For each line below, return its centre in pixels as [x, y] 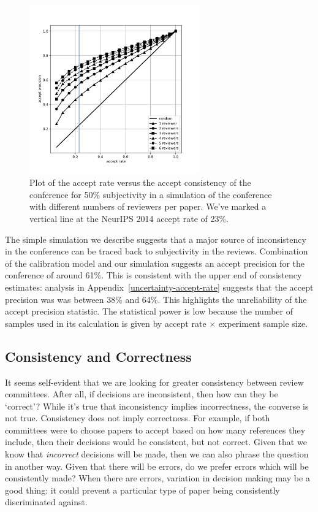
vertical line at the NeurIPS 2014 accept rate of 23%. [129, 218]
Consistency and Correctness [98, 356]
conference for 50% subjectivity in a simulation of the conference [151, 194]
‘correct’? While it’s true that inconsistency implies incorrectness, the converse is [157, 406]
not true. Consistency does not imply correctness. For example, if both [138, 418]
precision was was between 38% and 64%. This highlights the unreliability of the [156, 299]
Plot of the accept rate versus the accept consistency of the [140, 182]
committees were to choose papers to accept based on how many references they [155, 430]
